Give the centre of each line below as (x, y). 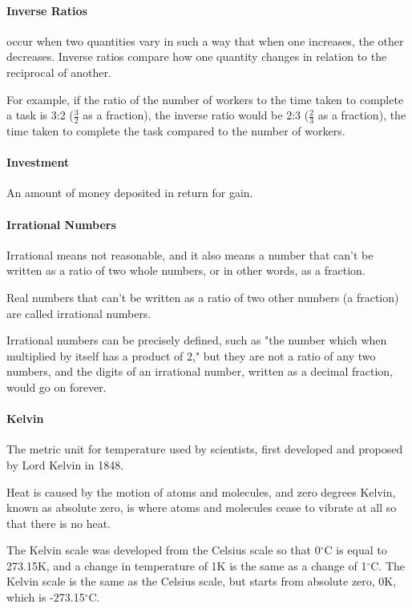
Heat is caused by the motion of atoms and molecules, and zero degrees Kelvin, (201, 491)
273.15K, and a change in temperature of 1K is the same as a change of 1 (187, 565)
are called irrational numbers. (79, 313)
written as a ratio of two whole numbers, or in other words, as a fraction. (186, 270)
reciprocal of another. (59, 72)
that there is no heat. (59, 523)
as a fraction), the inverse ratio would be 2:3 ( (196, 115)
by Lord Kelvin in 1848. (65, 464)
